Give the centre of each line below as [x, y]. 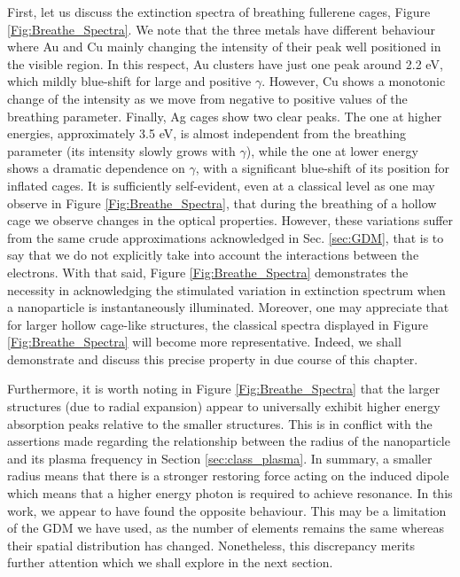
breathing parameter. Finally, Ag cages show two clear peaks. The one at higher [225, 116]
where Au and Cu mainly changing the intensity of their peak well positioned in [224, 47]
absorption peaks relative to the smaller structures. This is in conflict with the [220, 423]
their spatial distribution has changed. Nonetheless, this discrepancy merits [211, 545]
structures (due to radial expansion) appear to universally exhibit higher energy [224, 406]
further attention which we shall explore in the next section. [170, 562]
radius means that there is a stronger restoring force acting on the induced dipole [228, 476]
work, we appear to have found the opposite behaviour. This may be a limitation [227, 510]
